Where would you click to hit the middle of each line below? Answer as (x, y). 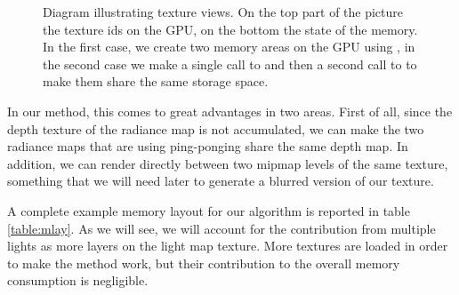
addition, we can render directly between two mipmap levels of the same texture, (228, 163)
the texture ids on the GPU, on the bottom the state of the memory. (230, 29)
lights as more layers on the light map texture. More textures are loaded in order (228, 246)
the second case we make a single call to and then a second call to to (230, 64)
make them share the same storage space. (156, 81)
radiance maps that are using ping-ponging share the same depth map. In (208, 146)
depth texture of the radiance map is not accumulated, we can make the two (216, 128)
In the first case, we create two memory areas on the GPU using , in (229, 47)
